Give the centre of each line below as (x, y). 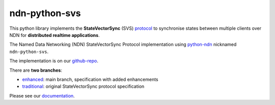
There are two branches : (36, 70)
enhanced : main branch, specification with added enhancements (90, 79)
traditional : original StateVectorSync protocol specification (83, 86)
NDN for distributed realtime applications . (54, 35)
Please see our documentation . (42, 95)
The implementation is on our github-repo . (54, 61)
